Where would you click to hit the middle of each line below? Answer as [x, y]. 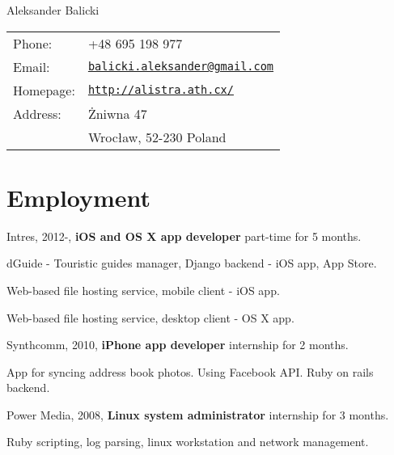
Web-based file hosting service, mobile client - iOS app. [143, 290]
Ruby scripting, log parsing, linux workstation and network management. [188, 442]
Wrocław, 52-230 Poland [157, 137]
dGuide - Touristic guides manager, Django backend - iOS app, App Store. [192, 263]
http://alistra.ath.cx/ [161, 90]
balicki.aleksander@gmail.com [181, 67]
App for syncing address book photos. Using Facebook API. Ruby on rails [190, 371]
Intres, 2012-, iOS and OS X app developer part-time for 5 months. [184, 236]
